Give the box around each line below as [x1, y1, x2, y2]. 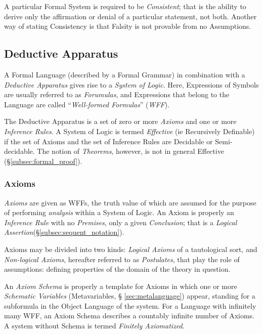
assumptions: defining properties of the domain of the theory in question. [4, 264, 231, 274]
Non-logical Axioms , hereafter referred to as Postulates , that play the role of [4, 254, 240, 264]
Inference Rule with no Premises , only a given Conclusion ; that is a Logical [4, 217, 237, 227]
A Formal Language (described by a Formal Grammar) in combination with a [4, 69, 245, 79]
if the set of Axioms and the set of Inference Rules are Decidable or [4, 136, 213, 146]
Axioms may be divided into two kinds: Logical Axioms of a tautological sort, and [4, 243, 257, 254]
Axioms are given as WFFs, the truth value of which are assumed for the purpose [4, 197, 256, 207]
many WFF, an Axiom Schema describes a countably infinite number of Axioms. [4, 310, 254, 321]
